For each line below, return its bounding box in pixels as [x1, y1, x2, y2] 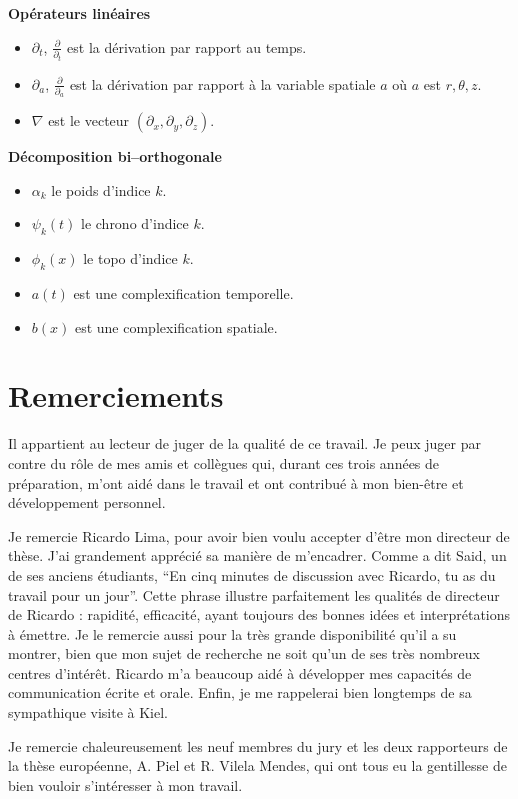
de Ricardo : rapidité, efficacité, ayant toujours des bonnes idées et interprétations [8, 604, 511, 625]
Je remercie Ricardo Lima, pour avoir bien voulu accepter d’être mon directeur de [8, 525, 510, 546]
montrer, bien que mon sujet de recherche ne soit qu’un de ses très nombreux [8, 643, 480, 664]
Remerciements [8, 375, 224, 416]
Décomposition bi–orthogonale [8, 146, 222, 167]
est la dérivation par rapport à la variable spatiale [69, 73, 376, 94]
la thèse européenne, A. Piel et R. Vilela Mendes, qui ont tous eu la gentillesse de [8, 755, 507, 776]
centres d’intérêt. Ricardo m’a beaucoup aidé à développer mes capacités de [8, 662, 472, 683]
